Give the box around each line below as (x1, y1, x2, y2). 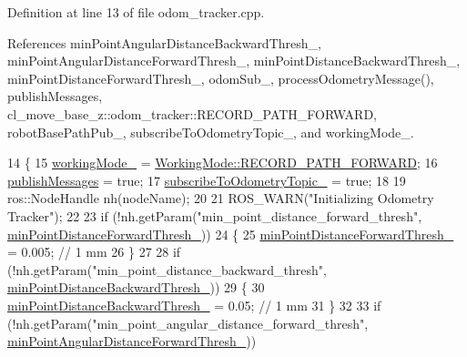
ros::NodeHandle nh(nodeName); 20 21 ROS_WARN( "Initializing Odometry (7, 189, 434, 208)
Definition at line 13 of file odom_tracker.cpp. (7, 3, 265, 21)
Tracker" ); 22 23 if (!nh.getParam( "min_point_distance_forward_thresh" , (7, 206, 422, 225)
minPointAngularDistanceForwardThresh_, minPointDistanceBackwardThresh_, (7, 51, 461, 70)
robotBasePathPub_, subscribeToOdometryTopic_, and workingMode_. (7, 122, 414, 141)
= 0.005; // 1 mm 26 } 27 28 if (7, 242, 181, 261)
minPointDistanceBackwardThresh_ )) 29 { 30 (7, 278, 265, 297)
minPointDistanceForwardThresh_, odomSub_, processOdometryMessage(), (7, 68, 434, 87)
